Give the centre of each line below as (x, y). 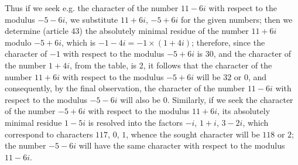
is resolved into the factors (135, 122)
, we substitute (92, 19)
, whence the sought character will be (193, 134)
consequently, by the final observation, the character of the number (125, 88)
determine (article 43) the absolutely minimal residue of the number (127, 31)
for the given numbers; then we (237, 19)
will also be (141, 99)
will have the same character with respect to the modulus (182, 145)
